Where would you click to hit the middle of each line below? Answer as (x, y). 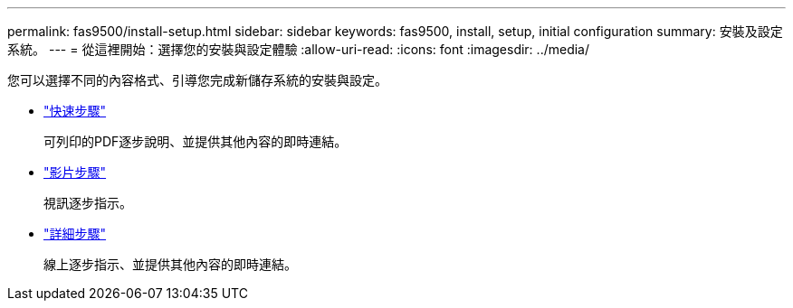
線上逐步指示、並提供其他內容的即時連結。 (170, 264)
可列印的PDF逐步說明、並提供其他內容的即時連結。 (196, 141)
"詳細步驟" (75, 233)
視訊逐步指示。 (88, 203)
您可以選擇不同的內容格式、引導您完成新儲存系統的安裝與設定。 (197, 80)
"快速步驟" (75, 111)
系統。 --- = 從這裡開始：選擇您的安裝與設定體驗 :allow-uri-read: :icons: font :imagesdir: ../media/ (299, 49)
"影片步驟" (75, 172)
